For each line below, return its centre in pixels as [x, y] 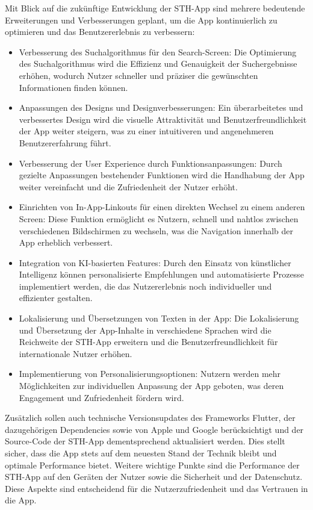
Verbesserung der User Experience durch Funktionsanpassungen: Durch [150, 163]
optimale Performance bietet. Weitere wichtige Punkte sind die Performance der [152, 465]
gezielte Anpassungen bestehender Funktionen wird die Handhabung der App [162, 175]
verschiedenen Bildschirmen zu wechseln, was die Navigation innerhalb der [156, 230]
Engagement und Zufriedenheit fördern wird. [101, 397]
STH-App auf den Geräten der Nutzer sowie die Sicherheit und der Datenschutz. [154, 477]
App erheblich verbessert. [66, 242]
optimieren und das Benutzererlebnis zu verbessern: [100, 32]
